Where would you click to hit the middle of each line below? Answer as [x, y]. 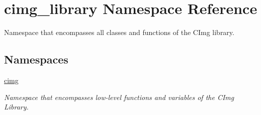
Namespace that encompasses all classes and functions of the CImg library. [119, 32]
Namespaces [36, 59]
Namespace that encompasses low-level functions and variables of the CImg [119, 97]
